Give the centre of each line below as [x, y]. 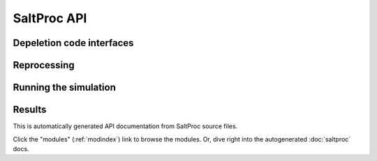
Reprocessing [44, 65]
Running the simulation [65, 87]
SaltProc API [50, 18]
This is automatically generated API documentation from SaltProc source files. [125, 126]
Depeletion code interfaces [73, 43]
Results [30, 110]
